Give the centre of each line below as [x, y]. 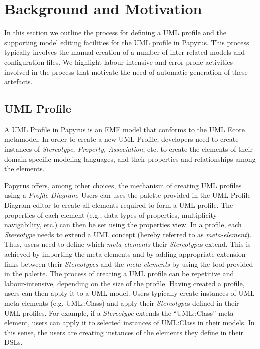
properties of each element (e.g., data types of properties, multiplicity [111, 215]
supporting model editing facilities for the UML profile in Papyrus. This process [127, 42]
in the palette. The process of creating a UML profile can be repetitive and [119, 274]
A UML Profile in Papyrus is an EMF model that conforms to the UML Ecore [124, 129]
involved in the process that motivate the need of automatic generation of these [126, 71]
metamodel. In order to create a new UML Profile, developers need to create [121, 139]
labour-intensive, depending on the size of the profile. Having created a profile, [124, 283]
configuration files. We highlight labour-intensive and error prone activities [119, 61]
